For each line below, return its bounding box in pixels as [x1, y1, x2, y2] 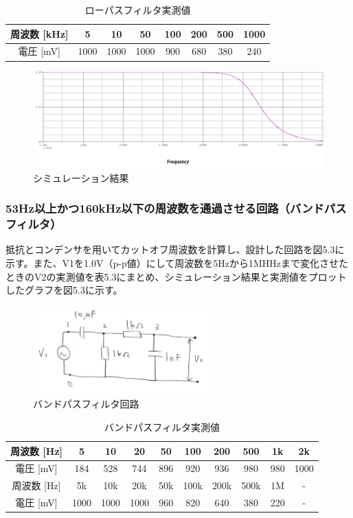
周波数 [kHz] [10, 26, 69, 40]
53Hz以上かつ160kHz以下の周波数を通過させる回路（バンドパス [5, 200, 347, 217]
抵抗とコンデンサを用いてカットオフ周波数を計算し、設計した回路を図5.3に [5, 242, 345, 257]
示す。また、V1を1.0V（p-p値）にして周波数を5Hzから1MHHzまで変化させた [5, 256, 349, 270]
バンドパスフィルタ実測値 [104, 419, 220, 434]
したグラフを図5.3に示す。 [5, 283, 123, 297]
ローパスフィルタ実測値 [84, 3, 191, 16]
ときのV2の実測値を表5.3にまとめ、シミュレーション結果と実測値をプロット [5, 269, 347, 283]
